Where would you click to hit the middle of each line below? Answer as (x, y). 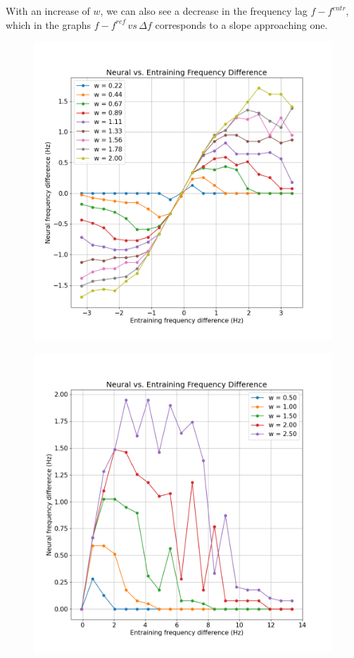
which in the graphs (49, 24)
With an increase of (48, 11)
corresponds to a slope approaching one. (241, 24)
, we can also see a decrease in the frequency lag (204, 11)
